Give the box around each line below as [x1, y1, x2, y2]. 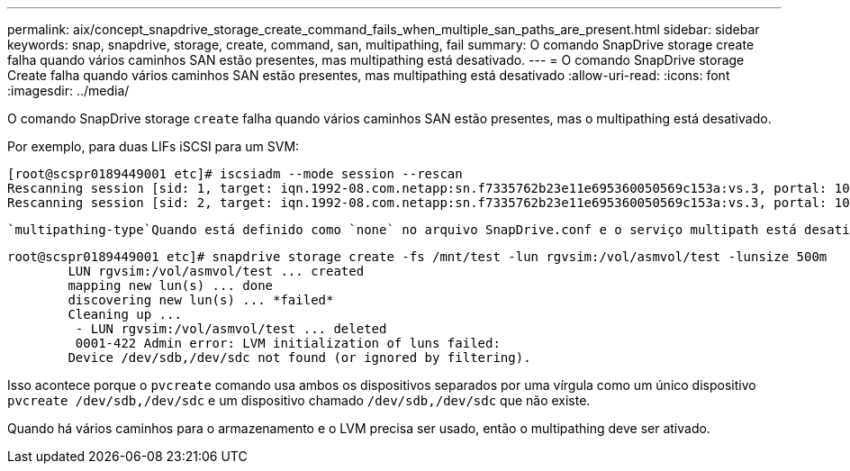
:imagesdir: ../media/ [7, 83, 130, 98]
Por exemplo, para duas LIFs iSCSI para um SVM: [7, 139, 300, 154]
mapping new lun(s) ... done [68, 278, 274, 293]
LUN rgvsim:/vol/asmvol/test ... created [68, 264, 365, 278]
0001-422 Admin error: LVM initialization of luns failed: [75, 336, 501, 350]
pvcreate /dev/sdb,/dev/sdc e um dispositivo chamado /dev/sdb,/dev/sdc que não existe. [7, 393, 591, 408]
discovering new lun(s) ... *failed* [68, 293, 334, 307]
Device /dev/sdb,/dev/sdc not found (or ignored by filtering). [68, 350, 531, 365]
